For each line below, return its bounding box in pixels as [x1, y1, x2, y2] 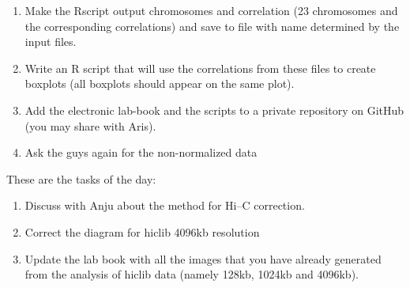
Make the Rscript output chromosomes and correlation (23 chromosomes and [24, 2, 398, 18]
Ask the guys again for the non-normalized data [24, 144, 258, 161]
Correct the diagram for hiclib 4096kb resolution [24, 223, 260, 240]
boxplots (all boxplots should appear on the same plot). [24, 75, 295, 92]
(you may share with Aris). [24, 117, 156, 134]
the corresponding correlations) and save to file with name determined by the [24, 17, 400, 34]
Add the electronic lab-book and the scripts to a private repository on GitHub [24, 101, 404, 118]
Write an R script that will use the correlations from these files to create [24, 59, 376, 76]
